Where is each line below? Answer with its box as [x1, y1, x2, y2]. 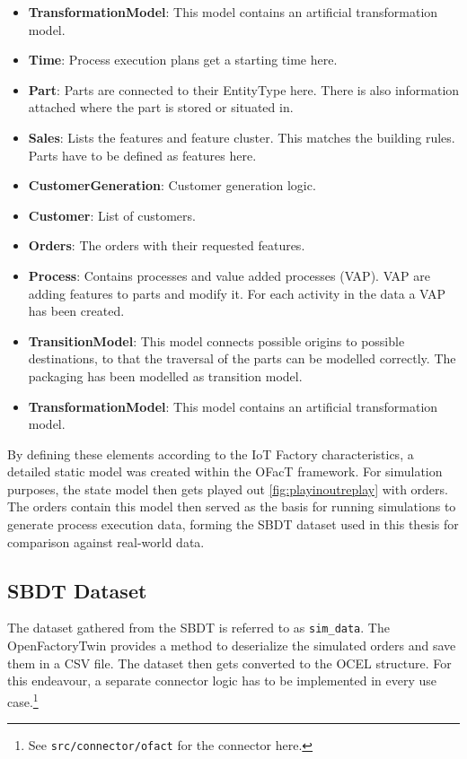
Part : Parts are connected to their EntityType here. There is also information [28, 80, 460, 99]
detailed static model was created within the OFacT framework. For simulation [7, 462, 443, 481]
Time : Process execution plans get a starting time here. [28, 50, 338, 69]
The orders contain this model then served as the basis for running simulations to [7, 497, 456, 516]
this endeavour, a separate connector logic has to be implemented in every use [7, 671, 436, 690]
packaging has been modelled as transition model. [28, 366, 303, 385]
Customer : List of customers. [28, 205, 196, 224]
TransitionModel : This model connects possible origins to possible [28, 331, 405, 350]
